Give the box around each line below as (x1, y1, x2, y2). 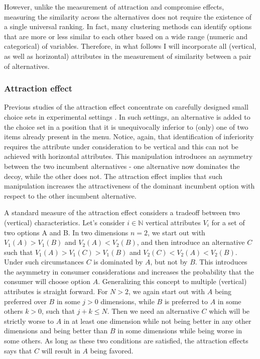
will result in (41, 345, 80, 355)
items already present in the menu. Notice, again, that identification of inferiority (4, 131, 254, 142)
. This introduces (195, 256, 247, 267)
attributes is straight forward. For (4, 286, 108, 297)
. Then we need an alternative (107, 306, 199, 316)
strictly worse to (4, 315, 54, 326)
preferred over (4, 296, 47, 306)
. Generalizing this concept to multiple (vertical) (98, 276, 247, 287)
